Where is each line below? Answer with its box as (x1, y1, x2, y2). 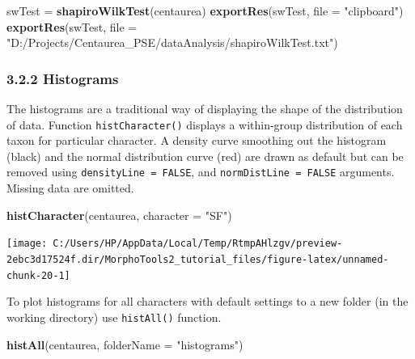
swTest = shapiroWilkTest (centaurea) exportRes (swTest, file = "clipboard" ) (6, 2, 404, 19)
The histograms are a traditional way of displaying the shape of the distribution (6, 100, 403, 116)
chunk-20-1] (6, 269, 70, 281)
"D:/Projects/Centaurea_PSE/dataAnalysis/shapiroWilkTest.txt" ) (6, 34, 338, 51)
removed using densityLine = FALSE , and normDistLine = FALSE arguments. (6, 163, 395, 180)
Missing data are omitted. (6, 179, 134, 196)
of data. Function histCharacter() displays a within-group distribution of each (6, 116, 403, 133)
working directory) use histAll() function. (6, 308, 222, 325)
